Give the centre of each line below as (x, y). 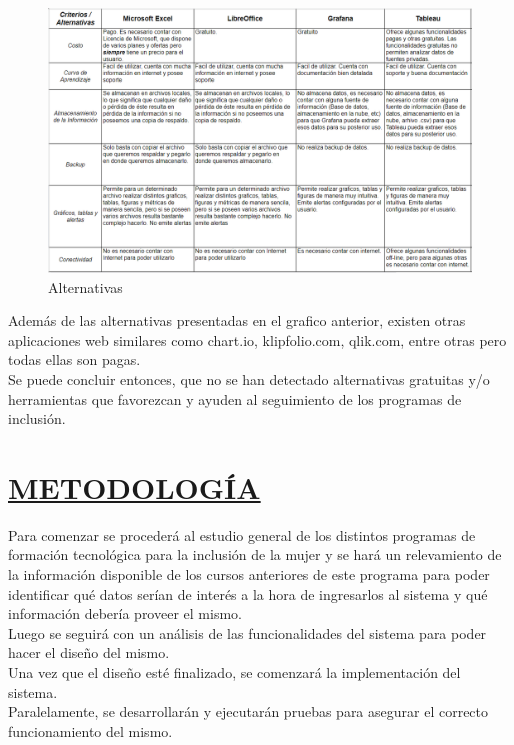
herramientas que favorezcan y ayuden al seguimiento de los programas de (235, 398)
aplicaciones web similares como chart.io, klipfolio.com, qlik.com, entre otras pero (257, 339)
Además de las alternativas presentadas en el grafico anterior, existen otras (237, 320)
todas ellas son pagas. (74, 359)
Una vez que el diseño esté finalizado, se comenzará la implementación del (234, 672)
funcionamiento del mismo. (90, 730)
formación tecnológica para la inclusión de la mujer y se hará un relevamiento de (255, 554)
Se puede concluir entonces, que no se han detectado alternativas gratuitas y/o (249, 378)
